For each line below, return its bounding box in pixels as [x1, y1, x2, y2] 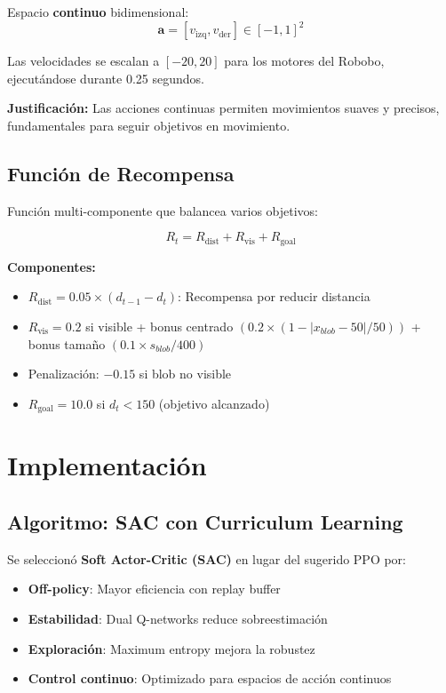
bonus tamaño [28, 334, 106, 353]
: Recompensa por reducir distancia [177, 287, 370, 306]
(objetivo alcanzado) [158, 394, 270, 412]
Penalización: [28, 364, 100, 383]
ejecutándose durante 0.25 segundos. [7, 68, 204, 87]
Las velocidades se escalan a [7, 52, 160, 70]
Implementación [7, 447, 207, 483]
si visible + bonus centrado [85, 316, 234, 335]
